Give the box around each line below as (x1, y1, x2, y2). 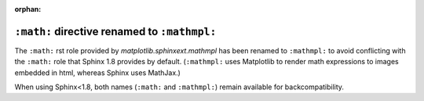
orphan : (14, 5, 42, 13)
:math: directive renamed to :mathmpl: (14, 24, 217, 38)
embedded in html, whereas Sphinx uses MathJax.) (14, 67, 181, 78)
